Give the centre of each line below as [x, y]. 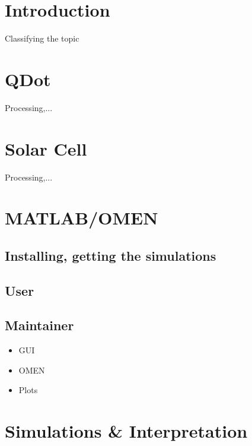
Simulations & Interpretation [126, 431]
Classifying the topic [42, 38]
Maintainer [39, 325]
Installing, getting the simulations [111, 255]
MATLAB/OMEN [82, 218]
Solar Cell [46, 148]
